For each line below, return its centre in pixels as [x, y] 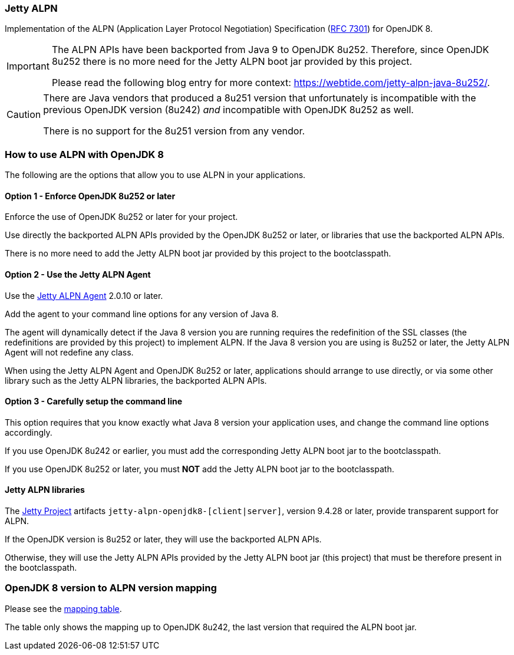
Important [28, 66]
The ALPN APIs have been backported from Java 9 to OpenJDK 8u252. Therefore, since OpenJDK [270, 50]
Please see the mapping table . [63, 608]
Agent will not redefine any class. [69, 352]
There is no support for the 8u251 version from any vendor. [174, 131]
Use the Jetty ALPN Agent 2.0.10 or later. [84, 295]
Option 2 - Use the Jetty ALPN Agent [78, 274]
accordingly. [29, 432]
